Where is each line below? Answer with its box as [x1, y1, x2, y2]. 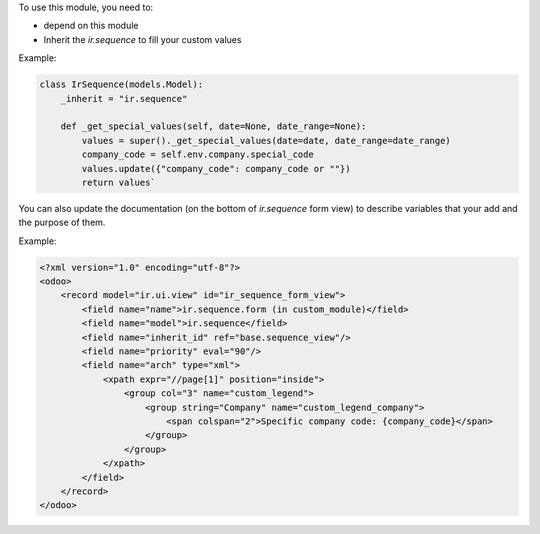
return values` [81, 176, 157, 188]
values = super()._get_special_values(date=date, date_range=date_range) [81, 135, 452, 146]
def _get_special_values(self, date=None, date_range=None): [60, 121, 367, 132]
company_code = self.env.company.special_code [81, 149, 314, 160]
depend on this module [43, 20, 139, 32]
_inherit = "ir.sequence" [60, 93, 188, 104]
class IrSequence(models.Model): [39, 79, 204, 90]
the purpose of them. [18, 216, 106, 229]
